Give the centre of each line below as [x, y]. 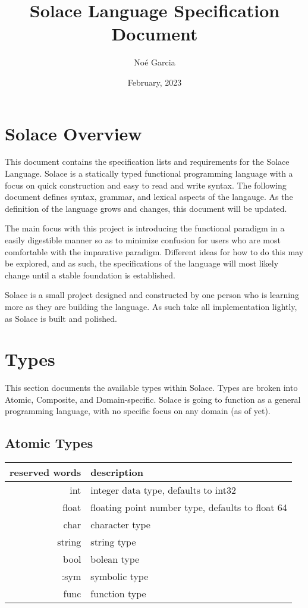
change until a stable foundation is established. [90, 275]
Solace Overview [73, 133]
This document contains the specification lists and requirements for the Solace [147, 162]
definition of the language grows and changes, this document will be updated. [146, 208]
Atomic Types [49, 443]
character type [120, 525]
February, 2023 [155, 82]
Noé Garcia [155, 62]
